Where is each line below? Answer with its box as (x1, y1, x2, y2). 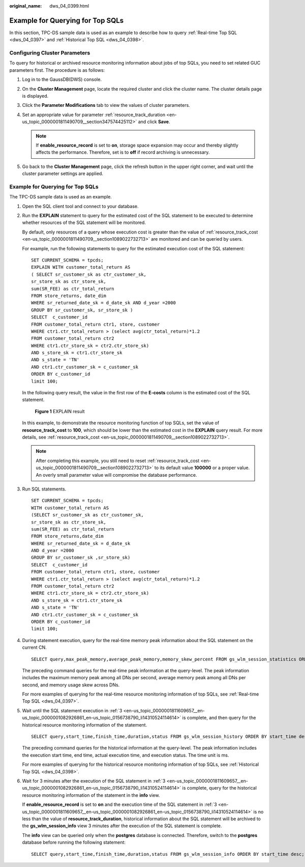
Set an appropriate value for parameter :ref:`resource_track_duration (22, 111, 165, 118)
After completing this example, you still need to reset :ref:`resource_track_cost (36, 457, 200, 464)
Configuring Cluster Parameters (9, 49, 90, 56)
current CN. (22, 644, 47, 651)
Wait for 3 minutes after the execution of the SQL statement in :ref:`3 (22, 778, 166, 784)
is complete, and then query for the (182, 715, 256, 721)
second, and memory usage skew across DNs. (22, 682, 120, 688)
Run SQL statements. (22, 486, 67, 492)
